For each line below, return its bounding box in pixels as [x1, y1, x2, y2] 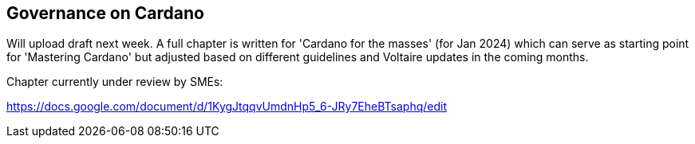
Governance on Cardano [6, 3, 204, 23]
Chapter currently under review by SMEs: [6, 75, 223, 89]
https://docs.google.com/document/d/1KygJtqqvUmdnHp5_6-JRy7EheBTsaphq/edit [6, 99, 448, 114]
